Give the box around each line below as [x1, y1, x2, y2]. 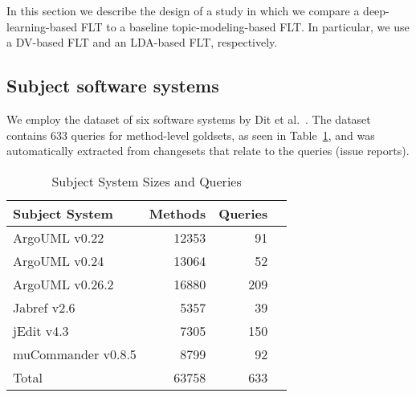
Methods [149, 203, 206, 223]
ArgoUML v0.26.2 [13, 274, 114, 293]
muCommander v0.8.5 [13, 344, 137, 363]
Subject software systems [6, 73, 219, 98]
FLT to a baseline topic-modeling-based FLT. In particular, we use [80, 18, 410, 35]
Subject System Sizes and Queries [51, 171, 242, 190]
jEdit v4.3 [13, 321, 69, 340]
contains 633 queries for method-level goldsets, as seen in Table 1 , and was [6, 126, 375, 143]
